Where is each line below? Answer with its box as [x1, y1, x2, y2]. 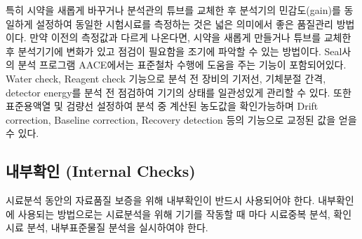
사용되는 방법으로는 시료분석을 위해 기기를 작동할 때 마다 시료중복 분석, [18, 206, 330, 221]
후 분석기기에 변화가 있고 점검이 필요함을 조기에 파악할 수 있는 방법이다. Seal [6, 43, 342, 58]
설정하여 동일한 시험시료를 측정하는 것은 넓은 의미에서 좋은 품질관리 [36, 16, 333, 31]
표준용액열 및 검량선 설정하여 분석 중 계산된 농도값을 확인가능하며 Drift [6, 99, 319, 113]
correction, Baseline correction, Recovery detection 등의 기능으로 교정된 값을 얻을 [6, 112, 357, 126]
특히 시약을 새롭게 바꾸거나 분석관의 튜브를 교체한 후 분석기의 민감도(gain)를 [6, 3, 341, 17]
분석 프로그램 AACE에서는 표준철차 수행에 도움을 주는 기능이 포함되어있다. [18, 57, 347, 72]
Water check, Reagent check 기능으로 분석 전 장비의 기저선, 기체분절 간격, [6, 71, 326, 85]
